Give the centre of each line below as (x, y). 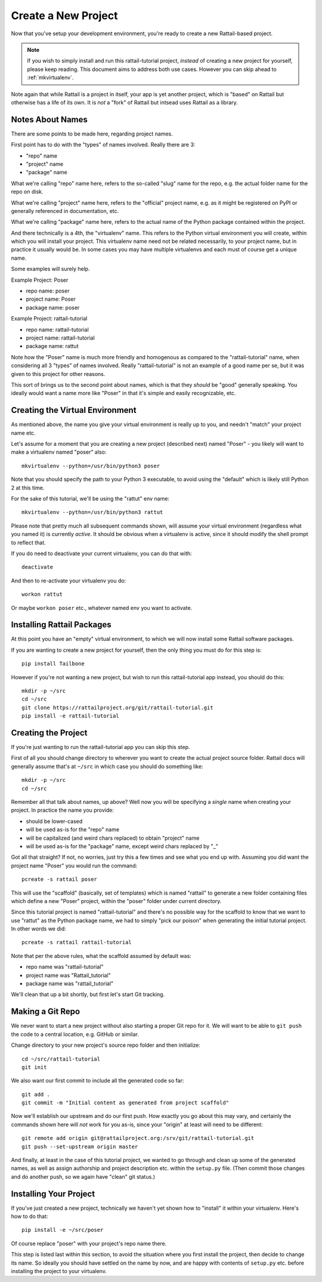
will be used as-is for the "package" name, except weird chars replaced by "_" (122, 846)
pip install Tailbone (53, 664)
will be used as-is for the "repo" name (72, 830)
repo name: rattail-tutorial (57, 329)
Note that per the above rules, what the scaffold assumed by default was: (101, 956)
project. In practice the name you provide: (63, 810)
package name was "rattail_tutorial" (70, 984)
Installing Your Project (53, 1194)
